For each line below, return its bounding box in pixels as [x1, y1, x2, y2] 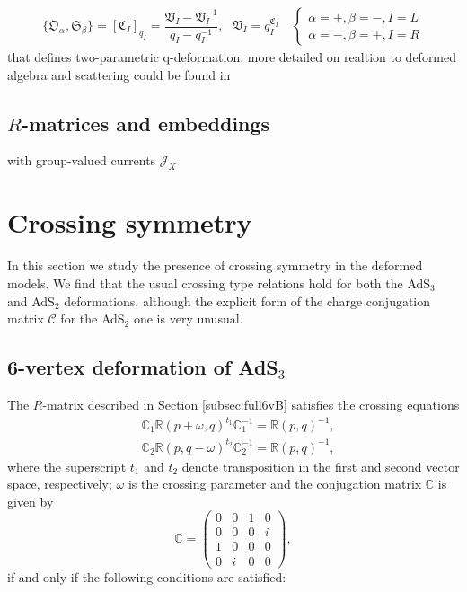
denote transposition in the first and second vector [181, 456, 460, 475]
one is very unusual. [133, 309, 243, 328]
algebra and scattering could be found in [7, 65, 231, 84]
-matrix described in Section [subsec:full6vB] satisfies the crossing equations [42, 394, 460, 413]
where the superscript [7, 456, 127, 475]
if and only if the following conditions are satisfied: [7, 567, 286, 586]
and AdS [7, 291, 55, 310]
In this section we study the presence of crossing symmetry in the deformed [7, 256, 423, 275]
